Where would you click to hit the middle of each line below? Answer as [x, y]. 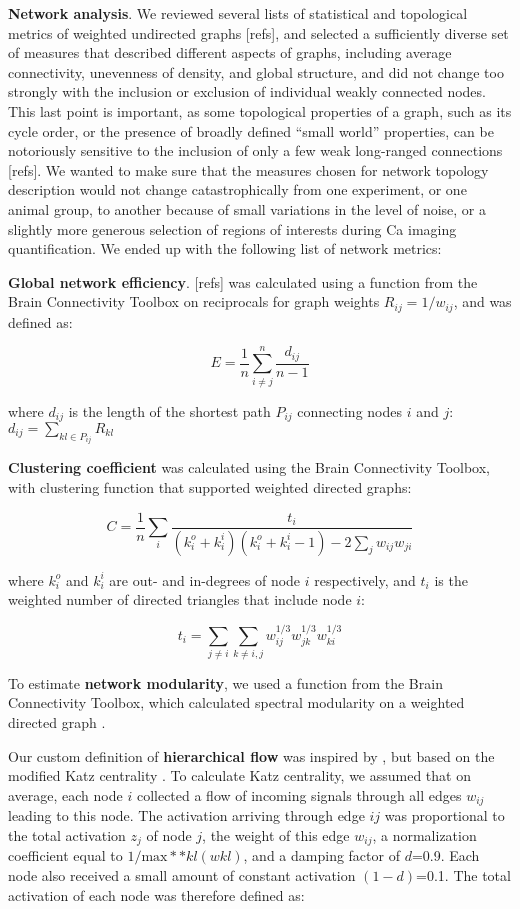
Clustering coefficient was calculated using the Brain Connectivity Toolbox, [249, 467]
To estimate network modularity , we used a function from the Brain [225, 682]
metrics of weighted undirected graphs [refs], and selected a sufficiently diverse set [258, 32]
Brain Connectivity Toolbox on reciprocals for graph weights [194, 301]
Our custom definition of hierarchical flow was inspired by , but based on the [251, 755]
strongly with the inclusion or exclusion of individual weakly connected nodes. [247, 91]
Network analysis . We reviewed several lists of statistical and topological [238, 13]
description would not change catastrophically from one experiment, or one [237, 189]
